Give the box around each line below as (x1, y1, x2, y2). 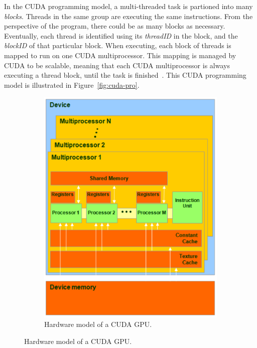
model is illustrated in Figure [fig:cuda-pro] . (4, 79, 140, 90)
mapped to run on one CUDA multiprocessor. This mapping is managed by (4, 50, 236, 60)
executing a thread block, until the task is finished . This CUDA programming (4, 70, 246, 80)
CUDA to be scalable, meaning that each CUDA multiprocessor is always (4, 60, 230, 70)
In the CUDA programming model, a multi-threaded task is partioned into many (4, 1, 253, 11)
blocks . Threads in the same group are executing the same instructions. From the (4, 11, 253, 21)
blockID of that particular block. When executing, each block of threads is (4, 40, 231, 51)
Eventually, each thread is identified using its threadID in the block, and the (4, 30, 238, 41)
